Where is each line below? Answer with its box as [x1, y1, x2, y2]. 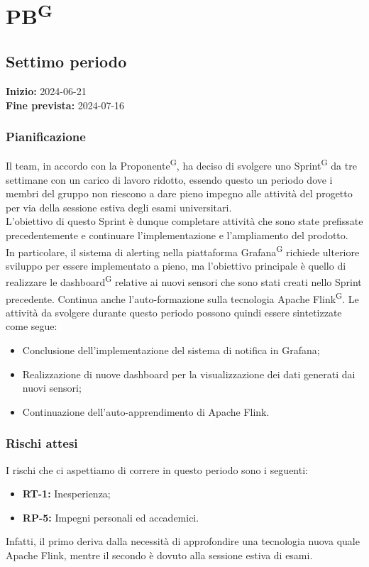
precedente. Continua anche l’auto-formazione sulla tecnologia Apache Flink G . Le [6, 289, 359, 306]
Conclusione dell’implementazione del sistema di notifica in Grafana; [22, 343, 320, 358]
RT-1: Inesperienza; [22, 486, 111, 501]
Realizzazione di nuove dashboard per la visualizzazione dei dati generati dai [22, 366, 356, 381]
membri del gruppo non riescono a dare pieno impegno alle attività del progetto [6, 186, 353, 201]
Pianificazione [6, 128, 86, 145]
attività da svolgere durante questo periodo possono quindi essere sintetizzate [6, 304, 342, 319]
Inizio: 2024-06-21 [6, 83, 87, 98]
